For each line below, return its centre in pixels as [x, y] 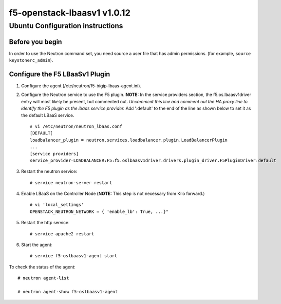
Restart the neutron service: [49, 171]
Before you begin [36, 42]
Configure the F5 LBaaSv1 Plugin [60, 74]
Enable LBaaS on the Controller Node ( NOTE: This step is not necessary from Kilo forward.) [113, 194]
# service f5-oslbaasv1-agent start [74, 256]
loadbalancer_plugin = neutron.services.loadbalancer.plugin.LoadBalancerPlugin [129, 140]
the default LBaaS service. [48, 115]
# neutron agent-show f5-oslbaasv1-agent [68, 292]
